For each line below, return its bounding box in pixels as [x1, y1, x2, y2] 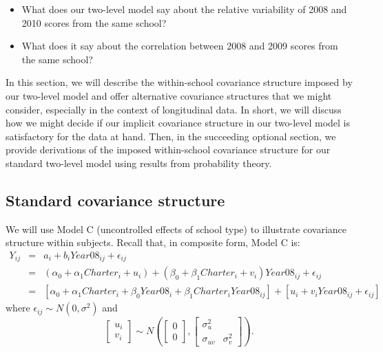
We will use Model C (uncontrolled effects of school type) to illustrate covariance [6, 221, 347, 236]
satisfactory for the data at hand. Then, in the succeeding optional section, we [6, 129, 336, 143]
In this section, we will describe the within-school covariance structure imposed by [6, 75, 353, 89]
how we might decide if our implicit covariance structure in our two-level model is [6, 115, 351, 130]
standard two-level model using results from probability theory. [6, 155, 272, 170]
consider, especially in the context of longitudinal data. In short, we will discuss [6, 102, 342, 116]
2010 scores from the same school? [21, 15, 167, 30]
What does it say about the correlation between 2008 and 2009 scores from [21, 38, 338, 53]
